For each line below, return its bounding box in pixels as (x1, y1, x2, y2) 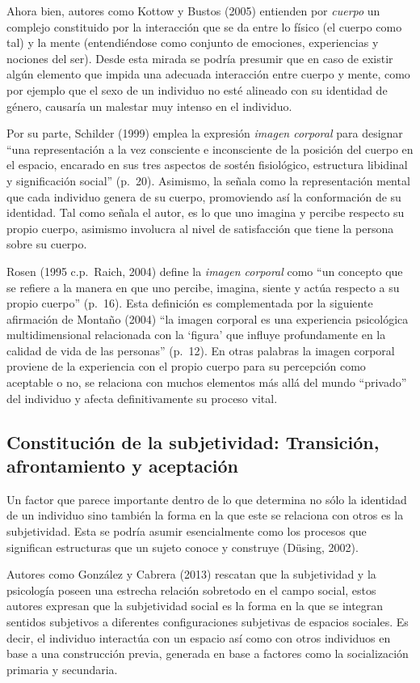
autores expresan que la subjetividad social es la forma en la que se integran (6, 597, 384, 614)
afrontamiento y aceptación (6, 453, 238, 478)
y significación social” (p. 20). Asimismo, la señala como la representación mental (6, 172, 410, 189)
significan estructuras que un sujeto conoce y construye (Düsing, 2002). (6, 538, 359, 555)
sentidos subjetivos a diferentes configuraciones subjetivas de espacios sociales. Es (6, 613, 409, 630)
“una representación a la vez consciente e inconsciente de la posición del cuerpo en (6, 140, 414, 157)
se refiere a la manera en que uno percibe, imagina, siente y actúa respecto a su (6, 278, 400, 295)
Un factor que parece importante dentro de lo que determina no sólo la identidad (6, 490, 407, 507)
